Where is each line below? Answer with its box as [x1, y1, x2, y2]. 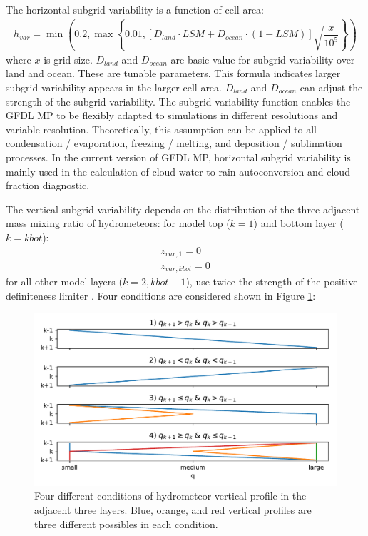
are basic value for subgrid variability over [170, 51, 355, 66]
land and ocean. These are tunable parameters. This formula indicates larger [6, 66, 341, 81]
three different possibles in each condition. [34, 516, 218, 531]
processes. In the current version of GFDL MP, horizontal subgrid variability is [6, 149, 351, 164]
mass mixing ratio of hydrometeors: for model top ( [6, 216, 230, 231]
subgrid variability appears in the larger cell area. [6, 79, 222, 94]
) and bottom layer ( [253, 216, 344, 231]
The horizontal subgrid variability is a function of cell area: [6, 2, 265, 16]
